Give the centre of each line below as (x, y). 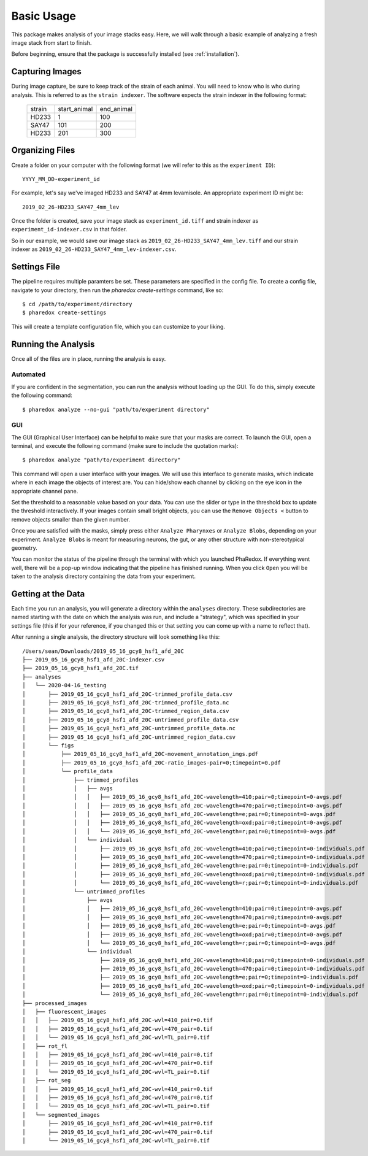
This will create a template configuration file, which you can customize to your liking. (118, 326)
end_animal (116, 109)
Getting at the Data (48, 594)
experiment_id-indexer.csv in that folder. (69, 229)
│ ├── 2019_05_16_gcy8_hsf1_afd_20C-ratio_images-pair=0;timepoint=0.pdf (152, 763)
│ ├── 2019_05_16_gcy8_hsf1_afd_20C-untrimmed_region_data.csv (129, 737)
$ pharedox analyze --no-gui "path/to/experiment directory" (116, 409)
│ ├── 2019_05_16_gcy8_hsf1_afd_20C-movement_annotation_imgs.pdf (140, 754)
